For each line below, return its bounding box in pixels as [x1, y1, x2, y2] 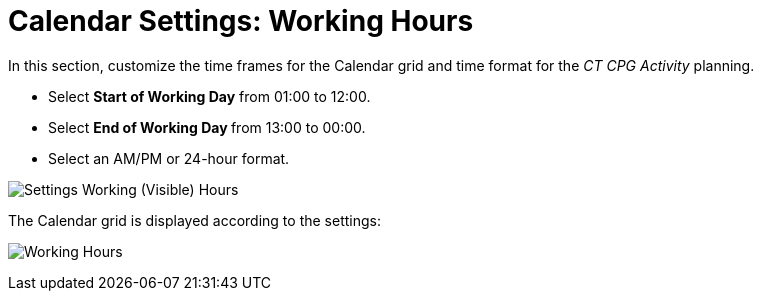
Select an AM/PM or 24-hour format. [48, 149, 290, 167]
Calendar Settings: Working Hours [8, 4, 474, 38]
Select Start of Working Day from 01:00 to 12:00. [48, 87, 371, 105]
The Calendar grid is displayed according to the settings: [8, 211, 381, 229]
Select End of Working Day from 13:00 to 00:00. [48, 118, 366, 136]
